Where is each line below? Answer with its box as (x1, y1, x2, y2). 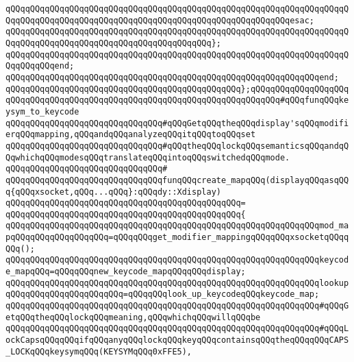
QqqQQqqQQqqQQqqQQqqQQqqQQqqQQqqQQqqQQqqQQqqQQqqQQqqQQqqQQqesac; (5, 15, 315, 25)
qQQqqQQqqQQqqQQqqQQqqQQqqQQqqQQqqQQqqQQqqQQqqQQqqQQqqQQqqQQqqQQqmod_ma (5, 221, 349, 231)
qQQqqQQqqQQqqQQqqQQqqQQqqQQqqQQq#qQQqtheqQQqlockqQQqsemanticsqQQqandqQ (5, 141, 349, 151)
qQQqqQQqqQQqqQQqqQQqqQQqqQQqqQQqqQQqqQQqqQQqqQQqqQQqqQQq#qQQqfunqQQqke (5, 95, 349, 106)
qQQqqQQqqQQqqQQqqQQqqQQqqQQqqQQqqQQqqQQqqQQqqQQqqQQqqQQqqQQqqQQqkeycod (5, 255, 349, 265)
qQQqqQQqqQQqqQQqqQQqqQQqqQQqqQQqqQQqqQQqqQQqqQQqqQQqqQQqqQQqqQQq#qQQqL (5, 324, 349, 334)
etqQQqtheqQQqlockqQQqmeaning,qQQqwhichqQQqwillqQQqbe (5, 312, 261, 322)
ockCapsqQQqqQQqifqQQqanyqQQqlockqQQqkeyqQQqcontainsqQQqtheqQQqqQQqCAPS (5, 335, 349, 346)
